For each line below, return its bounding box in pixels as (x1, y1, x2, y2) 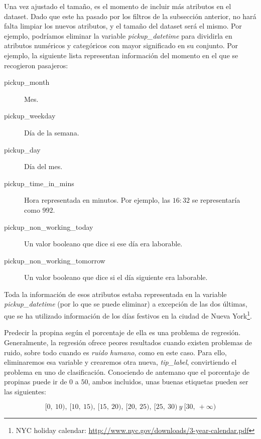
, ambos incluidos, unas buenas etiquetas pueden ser (88, 376, 248, 387)
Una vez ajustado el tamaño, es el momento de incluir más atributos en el (4, 1, 231, 11)
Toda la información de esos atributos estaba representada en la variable (4, 288, 227, 299)
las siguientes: (4, 386, 46, 396)
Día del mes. (24, 161, 63, 172)
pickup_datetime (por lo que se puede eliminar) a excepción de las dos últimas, (4, 299, 247, 309)
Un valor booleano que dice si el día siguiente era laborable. (24, 272, 208, 282)
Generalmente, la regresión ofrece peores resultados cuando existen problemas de (4, 337, 252, 347)
